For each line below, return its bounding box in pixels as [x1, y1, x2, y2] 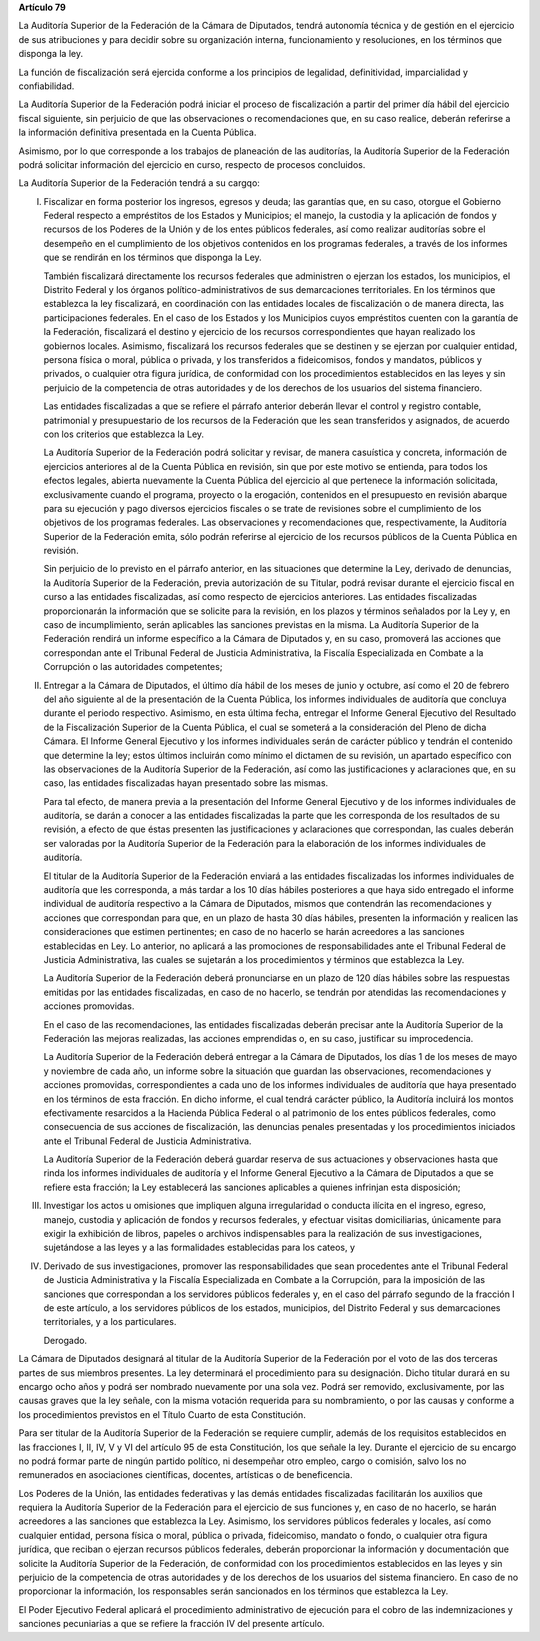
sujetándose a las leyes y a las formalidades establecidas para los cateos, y [43, 1241, 355, 1254]
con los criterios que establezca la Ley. [43, 428, 205, 440]
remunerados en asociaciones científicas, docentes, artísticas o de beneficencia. [18, 1469, 353, 1481]
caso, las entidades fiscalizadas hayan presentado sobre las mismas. [43, 777, 329, 789]
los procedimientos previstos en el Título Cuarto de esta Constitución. [18, 1408, 307, 1420]
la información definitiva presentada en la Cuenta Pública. [18, 126, 257, 139]
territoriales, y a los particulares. [43, 1316, 177, 1328]
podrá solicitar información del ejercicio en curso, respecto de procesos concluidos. [18, 158, 366, 170]
